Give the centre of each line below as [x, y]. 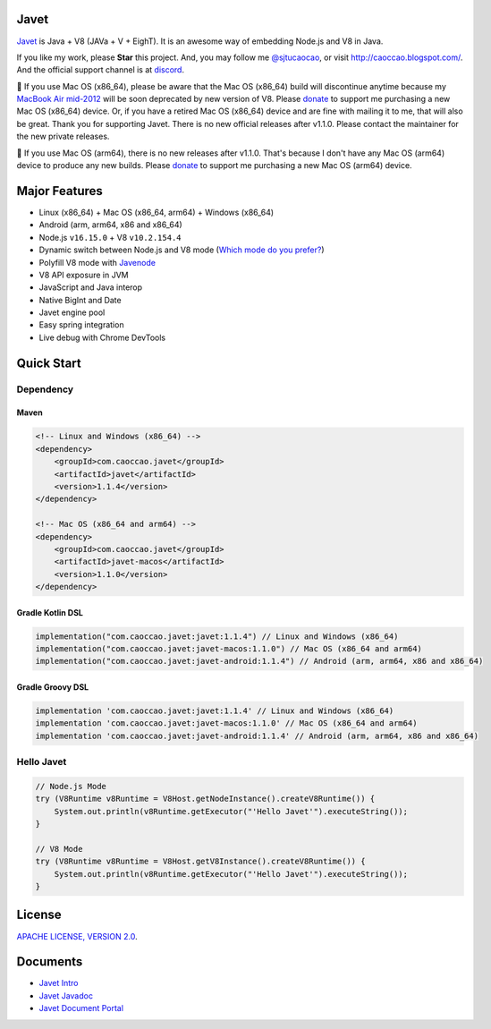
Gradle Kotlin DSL [50, 612]
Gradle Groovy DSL [53, 687]
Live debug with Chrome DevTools [102, 337]
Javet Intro [59, 983]
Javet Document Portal [81, 1008]
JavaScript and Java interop [91, 287]
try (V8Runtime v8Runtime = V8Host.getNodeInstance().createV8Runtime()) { [205, 799]
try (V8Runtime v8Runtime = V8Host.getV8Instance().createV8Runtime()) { [200, 862]
